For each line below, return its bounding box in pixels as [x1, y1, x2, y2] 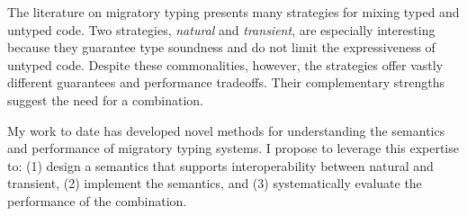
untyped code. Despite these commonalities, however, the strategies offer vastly [7, 55, 444, 74]
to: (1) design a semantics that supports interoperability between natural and [7, 156, 434, 175]
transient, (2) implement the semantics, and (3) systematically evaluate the [7, 174, 422, 193]
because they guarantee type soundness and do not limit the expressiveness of [7, 38, 436, 57]
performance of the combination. [7, 191, 187, 210]
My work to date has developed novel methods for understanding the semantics [7, 121, 445, 139]
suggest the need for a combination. [7, 90, 203, 109]
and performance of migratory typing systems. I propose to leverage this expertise [7, 139, 459, 157]
